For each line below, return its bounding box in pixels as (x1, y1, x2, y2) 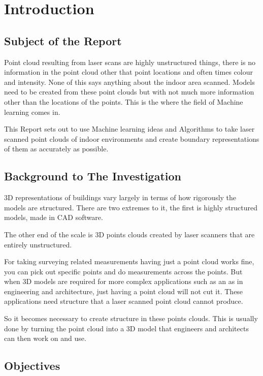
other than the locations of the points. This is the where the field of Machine (4, 96, 243, 107)
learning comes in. (4, 106, 60, 117)
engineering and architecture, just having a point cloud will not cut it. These (4, 286, 243, 296)
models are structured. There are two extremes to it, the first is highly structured (4, 202, 257, 212)
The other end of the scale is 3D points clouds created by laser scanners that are (4, 229, 255, 239)
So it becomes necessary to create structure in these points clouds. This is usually (4, 313, 258, 324)
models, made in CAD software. (4, 212, 103, 223)
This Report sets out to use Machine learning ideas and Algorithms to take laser (4, 123, 255, 134)
